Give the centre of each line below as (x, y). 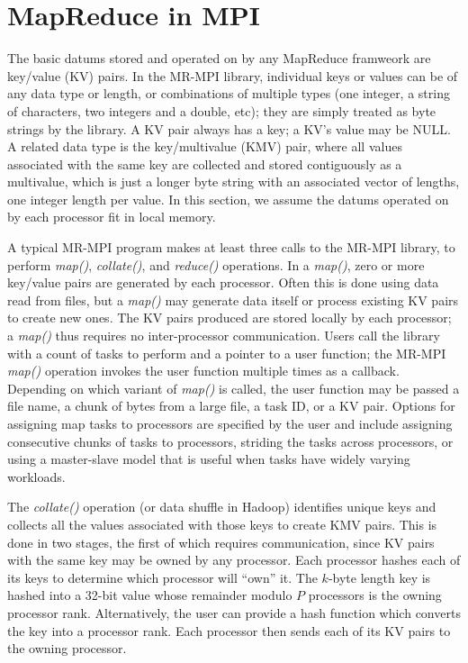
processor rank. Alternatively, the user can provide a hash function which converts (234, 612)
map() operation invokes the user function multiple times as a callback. (203, 371)
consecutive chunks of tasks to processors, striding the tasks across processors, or (230, 441)
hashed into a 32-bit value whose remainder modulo (150, 595)
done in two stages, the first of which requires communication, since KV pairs (221, 542)
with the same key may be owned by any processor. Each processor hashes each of (234, 560)
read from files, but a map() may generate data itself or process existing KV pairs (233, 300)
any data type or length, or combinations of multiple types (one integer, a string (229, 93)
